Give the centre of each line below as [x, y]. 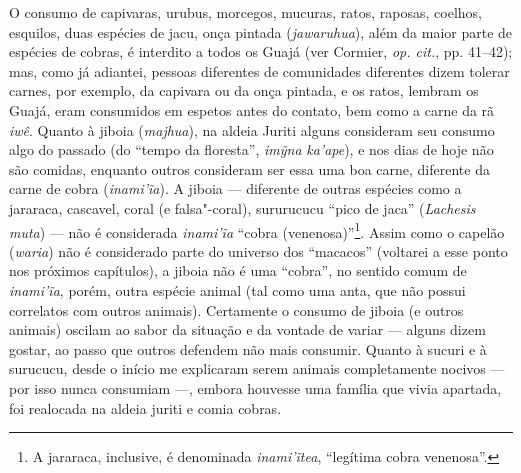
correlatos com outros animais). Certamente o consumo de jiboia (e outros [236, 309]
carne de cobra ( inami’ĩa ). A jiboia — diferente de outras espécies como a [235, 188]
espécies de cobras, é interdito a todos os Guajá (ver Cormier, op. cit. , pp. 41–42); [261, 51]
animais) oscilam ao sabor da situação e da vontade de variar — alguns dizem [247, 329]
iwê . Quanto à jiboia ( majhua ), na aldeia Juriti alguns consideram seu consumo [252, 129]
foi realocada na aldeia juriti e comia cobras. [145, 407]
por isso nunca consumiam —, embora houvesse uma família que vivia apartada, [255, 387]
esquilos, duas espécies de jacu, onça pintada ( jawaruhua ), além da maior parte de [261, 31]
